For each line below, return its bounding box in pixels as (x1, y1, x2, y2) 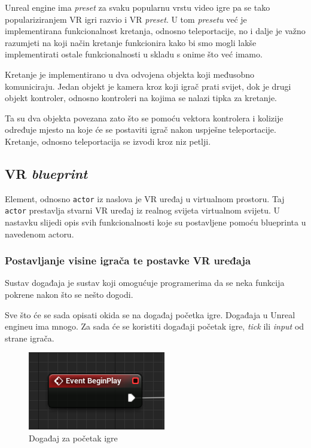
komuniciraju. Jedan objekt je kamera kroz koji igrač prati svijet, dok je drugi (5, 80, 291, 92)
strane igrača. (5, 331, 54, 344)
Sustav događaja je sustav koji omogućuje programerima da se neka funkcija (5, 276, 285, 289)
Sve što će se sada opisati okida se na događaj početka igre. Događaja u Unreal (5, 308, 295, 321)
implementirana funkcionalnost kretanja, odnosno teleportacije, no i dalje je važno (5, 25, 306, 37)
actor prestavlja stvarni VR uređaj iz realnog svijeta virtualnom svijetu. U (5, 204, 280, 217)
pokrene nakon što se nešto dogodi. (5, 288, 133, 301)
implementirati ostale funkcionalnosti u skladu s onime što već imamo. (5, 48, 263, 60)
